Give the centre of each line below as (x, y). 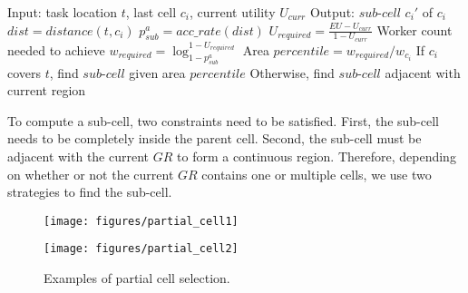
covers (24, 72)
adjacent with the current (78, 156)
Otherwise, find (292, 72)
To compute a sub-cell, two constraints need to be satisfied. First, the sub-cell (223, 120)
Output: (332, 12)
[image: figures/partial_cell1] (141, 221)
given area (157, 72)
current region (47, 90)
